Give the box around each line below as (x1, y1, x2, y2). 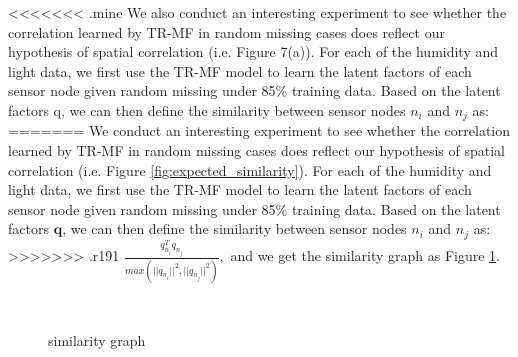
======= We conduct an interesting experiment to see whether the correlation (8, 120, 511, 141)
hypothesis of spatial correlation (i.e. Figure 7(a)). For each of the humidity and (8, 41, 499, 62)
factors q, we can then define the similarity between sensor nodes (8, 99, 406, 120)
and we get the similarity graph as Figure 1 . (230, 245, 501, 266)
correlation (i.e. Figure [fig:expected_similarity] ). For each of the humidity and (8, 159, 492, 180)
